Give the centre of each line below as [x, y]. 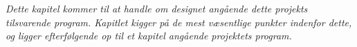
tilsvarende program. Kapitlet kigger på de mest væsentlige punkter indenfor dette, [179, 22]
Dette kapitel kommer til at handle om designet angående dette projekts [157, 8]
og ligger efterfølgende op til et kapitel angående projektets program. [149, 36]
